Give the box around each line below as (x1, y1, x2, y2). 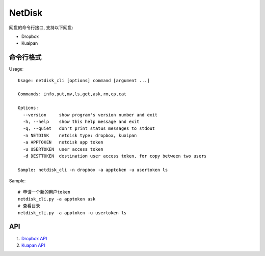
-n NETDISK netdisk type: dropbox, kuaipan (23, 133, 137, 138)
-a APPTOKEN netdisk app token (23, 140, 104, 145)
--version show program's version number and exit (23, 112, 158, 117)
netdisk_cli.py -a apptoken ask (18, 196, 96, 201)
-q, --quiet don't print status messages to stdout (23, 126, 155, 131)
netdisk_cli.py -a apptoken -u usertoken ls (18, 210, 127, 216)
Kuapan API (21, 242, 45, 248)
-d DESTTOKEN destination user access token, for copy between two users (23, 153, 207, 159)
